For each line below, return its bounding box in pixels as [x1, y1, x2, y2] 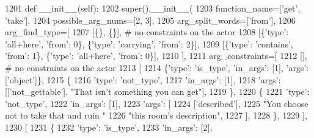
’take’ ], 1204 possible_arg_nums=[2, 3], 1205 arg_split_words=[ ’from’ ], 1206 [5, 13, 296, 26]
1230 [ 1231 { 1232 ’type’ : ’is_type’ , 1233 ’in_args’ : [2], [5, 120, 213, 133]
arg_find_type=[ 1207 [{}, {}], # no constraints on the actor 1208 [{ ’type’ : [5, 26, 289, 38]
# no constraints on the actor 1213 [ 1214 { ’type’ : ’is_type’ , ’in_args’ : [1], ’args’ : [5, 61, 309, 74]
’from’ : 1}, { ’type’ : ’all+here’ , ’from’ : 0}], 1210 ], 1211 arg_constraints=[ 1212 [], [5, 49, 307, 62]
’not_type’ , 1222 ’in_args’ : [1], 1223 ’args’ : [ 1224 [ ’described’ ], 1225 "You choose [5, 97, 309, 109]
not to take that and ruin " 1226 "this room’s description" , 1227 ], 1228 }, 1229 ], [5, 109, 307, 122]
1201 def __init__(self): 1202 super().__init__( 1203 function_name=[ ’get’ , [5, 2, 301, 14]
